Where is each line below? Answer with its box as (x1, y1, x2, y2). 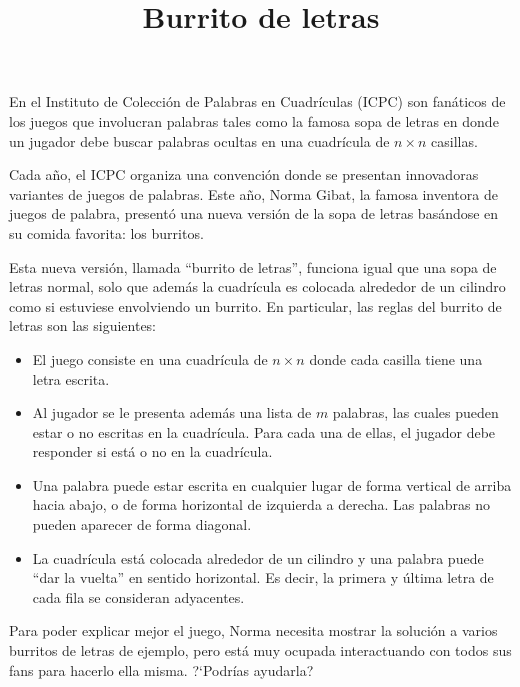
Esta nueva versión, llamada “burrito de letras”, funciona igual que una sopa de (9, 256, 497, 277)
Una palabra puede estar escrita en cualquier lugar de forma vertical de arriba (32, 474, 512, 495)
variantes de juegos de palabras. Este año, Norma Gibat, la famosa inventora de (9, 183, 498, 204)
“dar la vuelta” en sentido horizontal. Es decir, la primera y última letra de (32, 567, 494, 588)
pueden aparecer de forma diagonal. (32, 514, 252, 535)
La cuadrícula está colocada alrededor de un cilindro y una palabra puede (32, 547, 484, 568)
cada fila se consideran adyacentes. (32, 586, 245, 607)
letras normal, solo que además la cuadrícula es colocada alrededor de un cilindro (9, 276, 506, 297)
